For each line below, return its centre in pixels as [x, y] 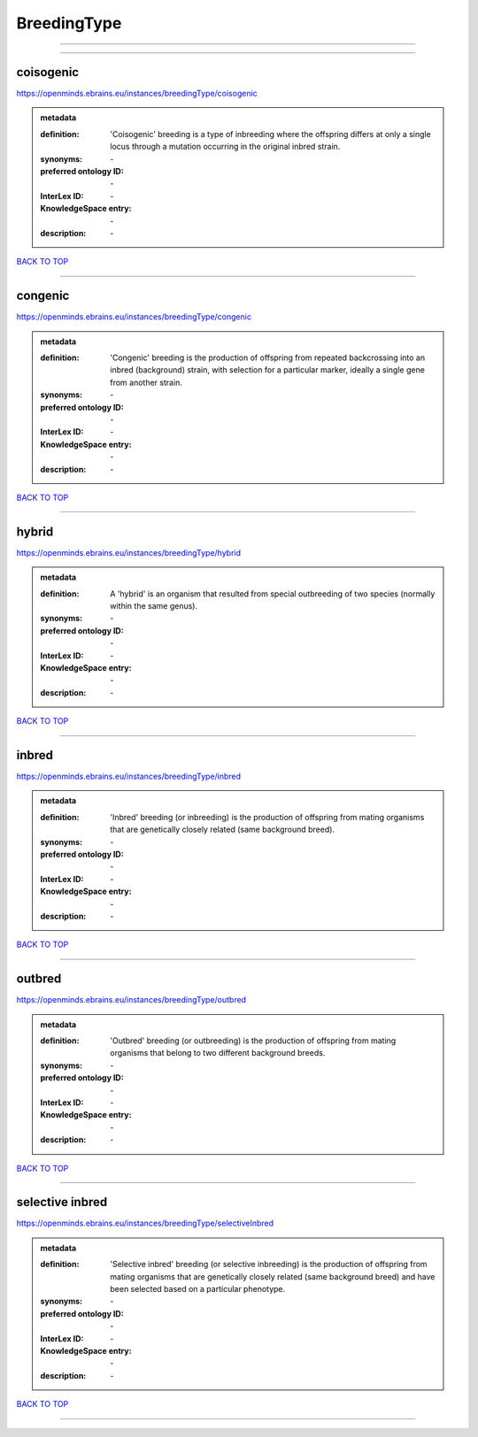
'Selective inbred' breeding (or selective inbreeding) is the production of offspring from [269, 1264]
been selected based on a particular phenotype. [198, 1289]
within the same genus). [154, 606]
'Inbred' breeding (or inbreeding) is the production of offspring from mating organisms [267, 817]
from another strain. [146, 382]
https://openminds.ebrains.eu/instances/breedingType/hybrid [129, 552]
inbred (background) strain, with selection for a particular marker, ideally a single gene [267, 370]
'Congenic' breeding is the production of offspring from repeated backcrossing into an [267, 357]
